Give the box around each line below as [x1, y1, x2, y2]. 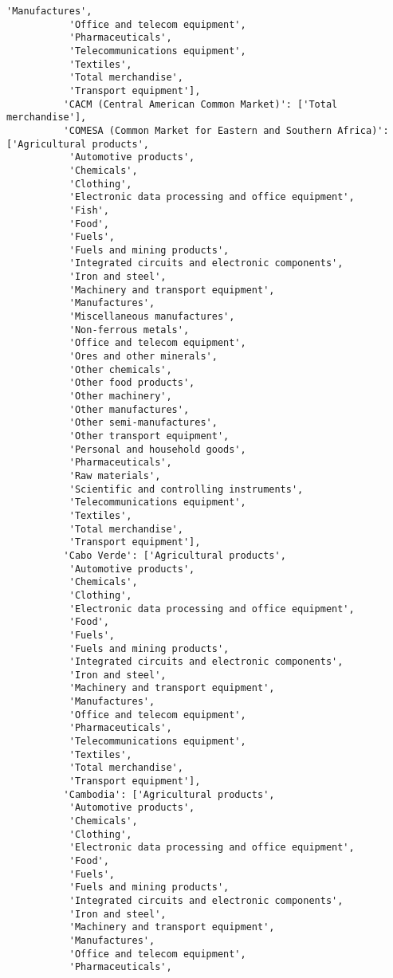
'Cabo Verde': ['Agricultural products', [63, 549, 286, 561]
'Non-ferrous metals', [69, 324, 190, 336]
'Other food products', [69, 377, 195, 389]
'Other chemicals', [69, 363, 172, 375]
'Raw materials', [69, 469, 161, 481]
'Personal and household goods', [69, 443, 246, 455]
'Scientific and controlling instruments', [69, 483, 304, 495]
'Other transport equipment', [69, 430, 230, 442]
